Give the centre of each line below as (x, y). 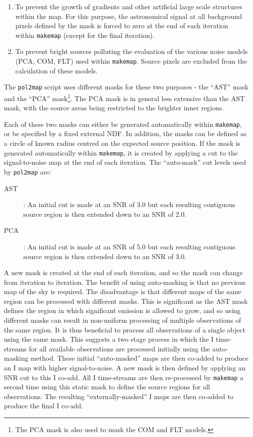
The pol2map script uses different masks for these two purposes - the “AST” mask (126, 87)
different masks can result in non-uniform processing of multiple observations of (123, 320)
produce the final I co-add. (44, 406)
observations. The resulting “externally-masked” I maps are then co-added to (119, 396)
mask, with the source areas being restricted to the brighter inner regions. (114, 108)
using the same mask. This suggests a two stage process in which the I (109, 339)
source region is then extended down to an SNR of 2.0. (105, 214)
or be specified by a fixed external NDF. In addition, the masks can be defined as (125, 133)
